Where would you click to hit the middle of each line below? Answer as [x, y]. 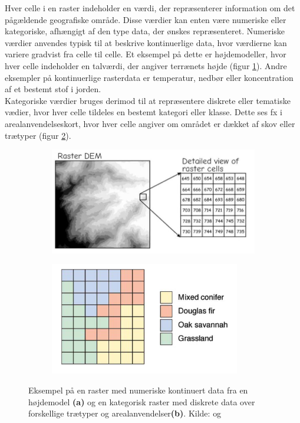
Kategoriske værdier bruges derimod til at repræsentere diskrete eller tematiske [148, 100]
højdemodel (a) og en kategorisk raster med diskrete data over [142, 401]
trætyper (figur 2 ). [38, 135]
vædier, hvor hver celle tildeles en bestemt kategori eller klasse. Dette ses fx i [144, 112]
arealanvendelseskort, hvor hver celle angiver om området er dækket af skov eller [150, 123]
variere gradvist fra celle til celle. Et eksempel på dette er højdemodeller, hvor [146, 54]
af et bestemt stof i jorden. [53, 89]
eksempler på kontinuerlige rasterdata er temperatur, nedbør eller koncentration [149, 77]
